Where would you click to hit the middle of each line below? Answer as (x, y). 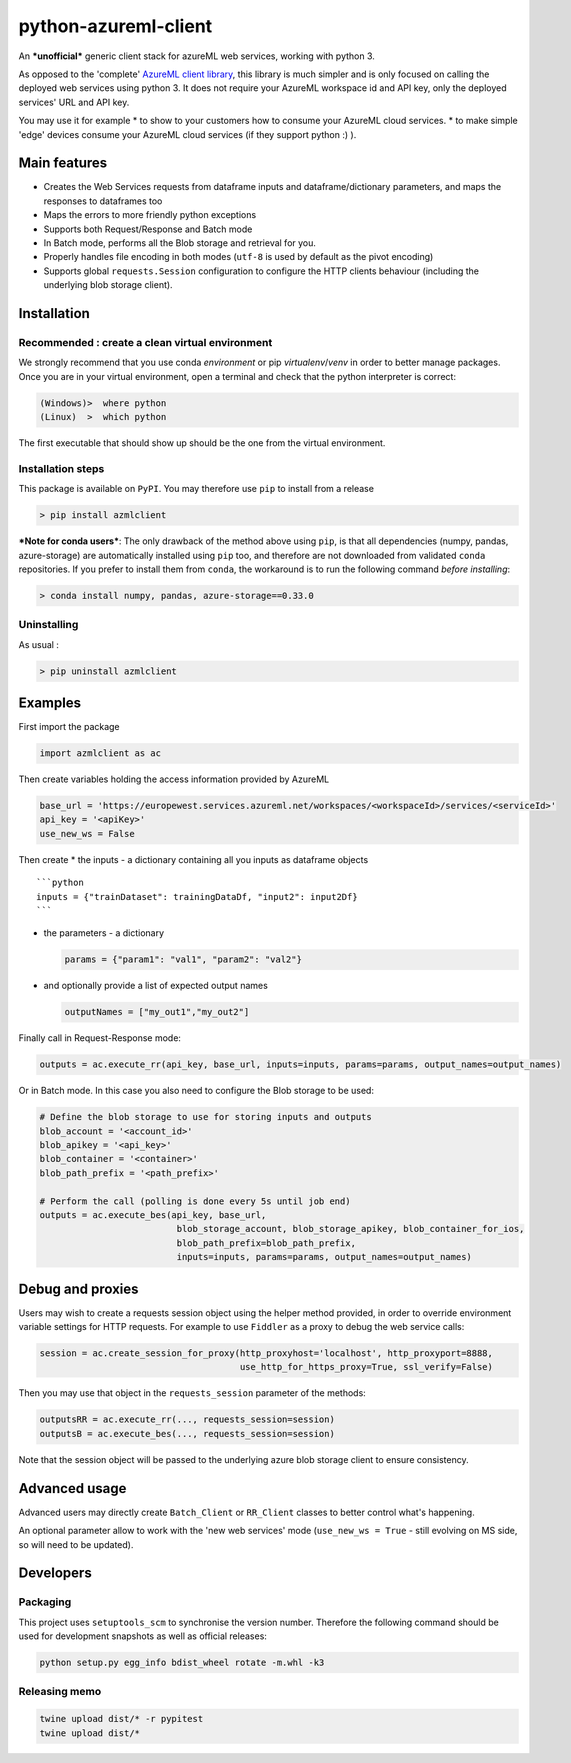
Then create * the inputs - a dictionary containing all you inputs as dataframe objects (193, 859)
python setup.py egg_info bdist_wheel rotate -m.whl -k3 (182, 1663)
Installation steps (61, 468)
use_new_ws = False (87, 833)
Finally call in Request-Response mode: (100, 1038)
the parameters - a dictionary (104, 933)
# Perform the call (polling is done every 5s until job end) (195, 1201)
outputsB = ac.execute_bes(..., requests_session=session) (187, 1433)
